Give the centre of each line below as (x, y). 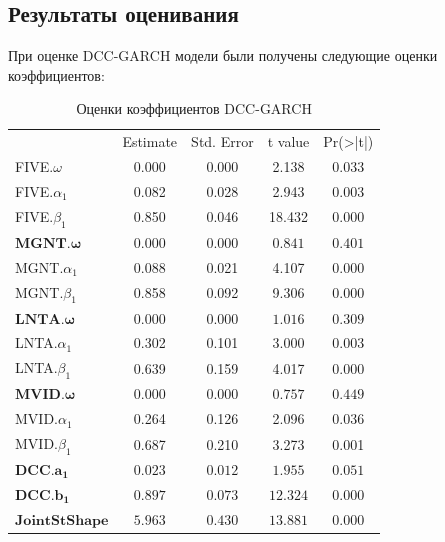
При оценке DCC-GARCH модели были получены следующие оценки (223, 55)
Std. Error (222, 141)
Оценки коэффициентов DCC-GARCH (194, 108)
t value (288, 141)
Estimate (150, 141)
